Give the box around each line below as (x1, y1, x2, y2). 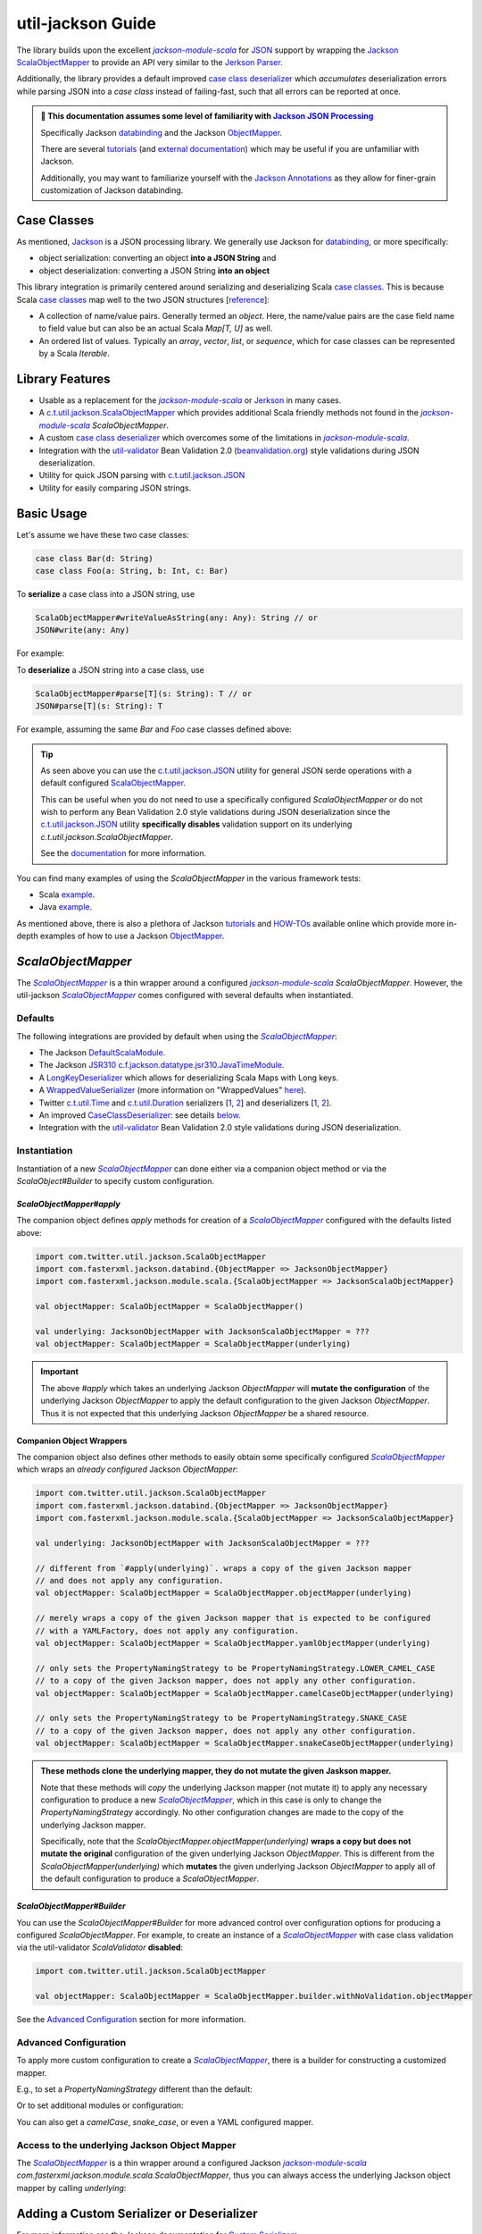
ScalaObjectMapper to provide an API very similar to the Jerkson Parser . (16, 56, 283, 67)
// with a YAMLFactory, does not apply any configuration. (35, 1625, 299, 1635)
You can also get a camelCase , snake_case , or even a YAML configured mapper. (16, 2116, 314, 2127)
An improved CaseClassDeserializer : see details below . (38, 1109, 241, 1121)
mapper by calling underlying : (16, 2182, 127, 2193)
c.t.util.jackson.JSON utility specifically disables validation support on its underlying (40, 819, 353, 830)
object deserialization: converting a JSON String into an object (38, 265, 270, 276)
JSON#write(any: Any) (35, 626, 130, 635)
